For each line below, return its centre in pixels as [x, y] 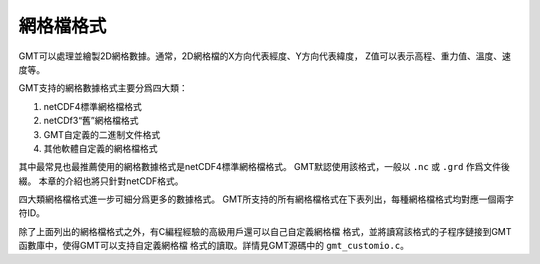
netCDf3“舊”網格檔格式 [91, 121]
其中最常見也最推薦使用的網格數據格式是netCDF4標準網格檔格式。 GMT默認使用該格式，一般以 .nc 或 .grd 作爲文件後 [264, 167]
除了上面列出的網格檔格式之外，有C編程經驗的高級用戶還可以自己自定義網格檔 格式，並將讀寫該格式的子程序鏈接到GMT [265, 231]
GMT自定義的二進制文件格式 [102, 134]
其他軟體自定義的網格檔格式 [100, 148]
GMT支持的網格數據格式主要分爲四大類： [103, 88]
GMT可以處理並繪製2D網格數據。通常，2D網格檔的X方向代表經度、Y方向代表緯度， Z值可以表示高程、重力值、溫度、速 [265, 56]
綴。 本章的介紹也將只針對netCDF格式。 [101, 181]
